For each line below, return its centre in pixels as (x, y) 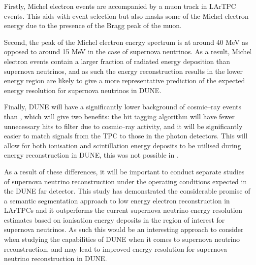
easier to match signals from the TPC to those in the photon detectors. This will (126, 136)
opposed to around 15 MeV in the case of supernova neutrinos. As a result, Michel (128, 51)
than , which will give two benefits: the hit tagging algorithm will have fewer (119, 116)
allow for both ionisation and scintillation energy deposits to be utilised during (123, 145)
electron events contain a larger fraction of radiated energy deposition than (117, 61)
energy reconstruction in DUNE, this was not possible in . (91, 155)
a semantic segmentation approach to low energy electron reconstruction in (117, 200)
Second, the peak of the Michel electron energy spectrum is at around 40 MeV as (126, 42)
